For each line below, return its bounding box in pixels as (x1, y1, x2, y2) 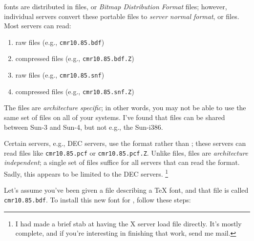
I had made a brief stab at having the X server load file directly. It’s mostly (15, 218, 242, 228)
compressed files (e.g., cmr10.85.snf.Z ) (15, 86, 134, 96)
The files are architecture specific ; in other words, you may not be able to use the (4, 102, 246, 113)
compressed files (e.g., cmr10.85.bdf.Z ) (15, 53, 134, 63)
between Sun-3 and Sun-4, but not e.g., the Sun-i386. (4, 121, 163, 132)
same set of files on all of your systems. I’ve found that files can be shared (4, 112, 225, 122)
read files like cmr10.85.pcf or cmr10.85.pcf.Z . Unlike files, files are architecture (4, 147, 248, 158)
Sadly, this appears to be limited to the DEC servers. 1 (4, 167, 169, 179)
